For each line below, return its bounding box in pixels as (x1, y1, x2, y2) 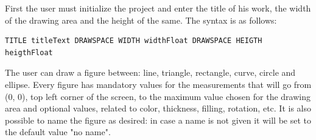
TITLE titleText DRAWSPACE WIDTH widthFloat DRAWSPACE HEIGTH (5, 36, 262, 45)
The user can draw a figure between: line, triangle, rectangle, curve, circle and (5, 66, 296, 79)
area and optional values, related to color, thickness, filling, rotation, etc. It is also (5, 102, 311, 115)
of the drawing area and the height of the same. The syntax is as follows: (5, 13, 277, 26)
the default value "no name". (5, 125, 111, 138)
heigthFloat (5, 48, 53, 57)
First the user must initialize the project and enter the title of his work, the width (5, 2, 311, 14)
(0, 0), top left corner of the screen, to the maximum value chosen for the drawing (5, 90, 311, 102)
